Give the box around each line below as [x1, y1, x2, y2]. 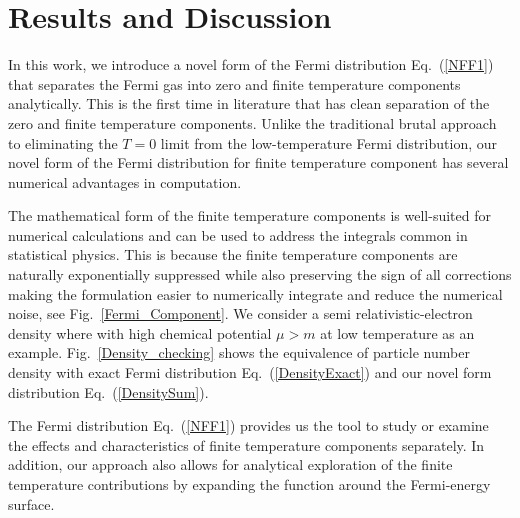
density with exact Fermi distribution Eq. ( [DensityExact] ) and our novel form [8, 362, 492, 383]
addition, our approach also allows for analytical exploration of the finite [8, 454, 453, 475]
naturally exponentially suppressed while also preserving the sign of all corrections [8, 264, 512, 285]
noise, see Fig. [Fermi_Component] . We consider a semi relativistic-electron [8, 303, 473, 324]
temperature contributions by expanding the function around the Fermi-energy [8, 474, 491, 494]
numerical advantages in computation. [8, 171, 242, 192]
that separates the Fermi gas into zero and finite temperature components [8, 73, 461, 94]
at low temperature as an [320, 322, 475, 343]
